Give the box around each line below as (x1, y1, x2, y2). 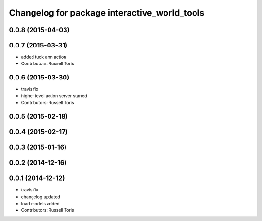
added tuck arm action (21, 54, 66, 60)
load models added (21, 200, 60, 206)
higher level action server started (21, 93, 87, 99)
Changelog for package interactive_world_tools (9, 7, 205, 18)
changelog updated (21, 194, 60, 200)
